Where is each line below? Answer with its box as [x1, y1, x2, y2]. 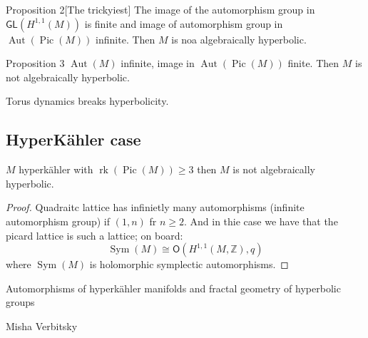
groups [6, 295, 35, 309]
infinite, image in [121, 56, 195, 71]
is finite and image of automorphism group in [84, 16, 283, 31]
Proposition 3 [6, 56, 65, 71]
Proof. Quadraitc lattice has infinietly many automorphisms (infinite [6, 200, 305, 215]
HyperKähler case [6, 128, 141, 150]
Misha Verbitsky [6, 318, 78, 333]
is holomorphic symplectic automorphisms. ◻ [89, 257, 289, 272]
